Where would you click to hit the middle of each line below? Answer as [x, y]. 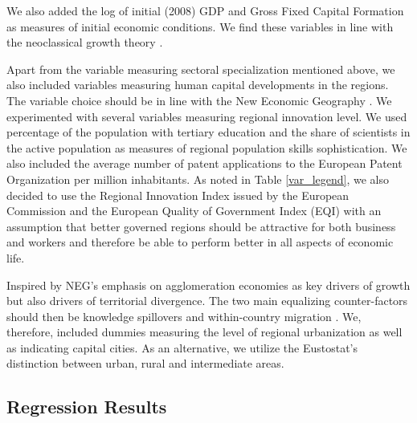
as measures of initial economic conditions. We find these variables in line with [200, 26]
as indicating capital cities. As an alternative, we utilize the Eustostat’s [182, 347]
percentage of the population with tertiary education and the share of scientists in [208, 132]
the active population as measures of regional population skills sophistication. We [207, 147]
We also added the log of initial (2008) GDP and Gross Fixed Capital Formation [205, 10]
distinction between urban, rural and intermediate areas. [145, 363]
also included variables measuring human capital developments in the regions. [198, 85]
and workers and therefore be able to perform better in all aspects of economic [200, 242]
